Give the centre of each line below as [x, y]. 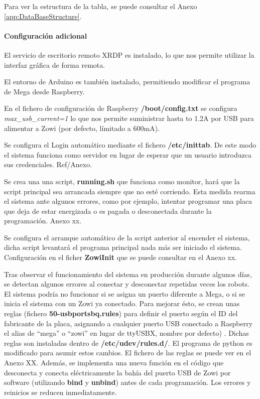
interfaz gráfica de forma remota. [55, 64]
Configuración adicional [46, 35]
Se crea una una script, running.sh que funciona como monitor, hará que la [122, 181]
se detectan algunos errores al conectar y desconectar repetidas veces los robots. [127, 284]
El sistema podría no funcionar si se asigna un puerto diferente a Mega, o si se [124, 293]
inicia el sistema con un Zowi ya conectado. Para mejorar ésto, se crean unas [122, 303]
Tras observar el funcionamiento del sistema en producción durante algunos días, [128, 274]
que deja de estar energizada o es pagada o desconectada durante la [108, 211]
